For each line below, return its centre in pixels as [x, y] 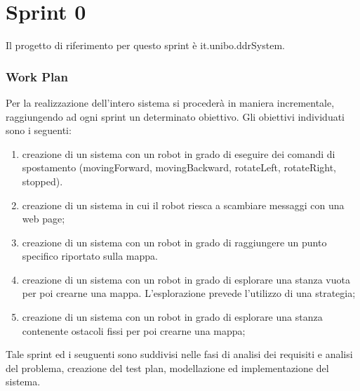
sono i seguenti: [39, 130]
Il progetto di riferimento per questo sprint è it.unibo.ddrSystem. [145, 45]
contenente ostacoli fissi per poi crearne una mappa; [134, 330]
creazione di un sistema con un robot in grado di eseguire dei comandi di [179, 153]
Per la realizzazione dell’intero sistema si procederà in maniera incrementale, [170, 102]
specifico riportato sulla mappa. [90, 256]
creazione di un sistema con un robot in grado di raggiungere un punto [174, 242]
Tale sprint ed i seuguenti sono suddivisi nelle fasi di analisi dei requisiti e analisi [179, 354]
